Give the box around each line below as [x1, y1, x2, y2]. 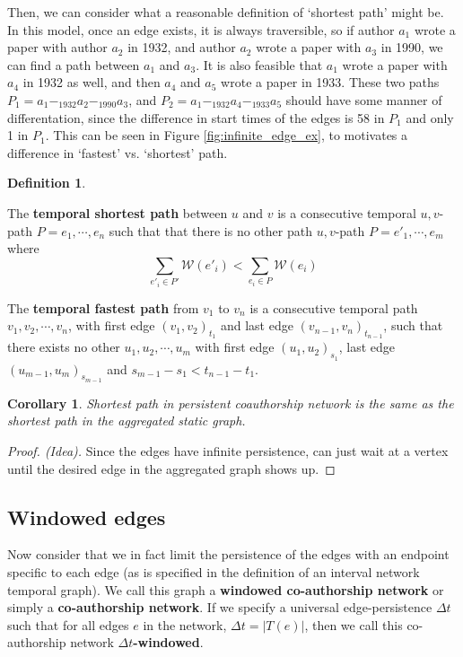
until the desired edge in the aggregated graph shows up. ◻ [7, 459, 336, 477]
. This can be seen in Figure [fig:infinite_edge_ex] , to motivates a [45, 126, 408, 145]
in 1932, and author [127, 38, 236, 57]
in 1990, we [380, 38, 443, 57]
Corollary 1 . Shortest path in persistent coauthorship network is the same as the [7, 393, 454, 412]
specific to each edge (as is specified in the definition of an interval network [7, 563, 420, 582]
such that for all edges [7, 615, 129, 634]
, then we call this [304, 615, 403, 634]
